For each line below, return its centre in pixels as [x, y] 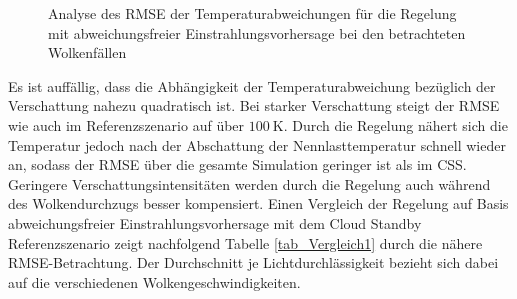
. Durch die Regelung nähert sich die [395, 124]
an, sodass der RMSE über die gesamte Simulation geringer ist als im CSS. [237, 164]
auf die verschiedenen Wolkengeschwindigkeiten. [154, 281]
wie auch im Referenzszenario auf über [126, 124]
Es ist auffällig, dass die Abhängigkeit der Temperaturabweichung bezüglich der [252, 85]
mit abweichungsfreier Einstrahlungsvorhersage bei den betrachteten [257, 32]
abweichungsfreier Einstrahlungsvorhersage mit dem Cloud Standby [215, 222]
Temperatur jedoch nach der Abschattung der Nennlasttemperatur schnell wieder [257, 144]
